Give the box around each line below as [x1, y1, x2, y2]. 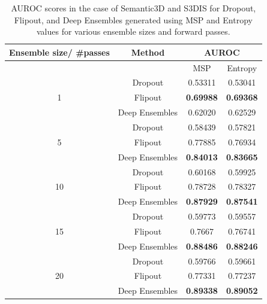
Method [131, 45, 165, 58]
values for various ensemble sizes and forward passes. [36, 25, 230, 38]
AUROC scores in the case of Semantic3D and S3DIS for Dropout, [11, 2, 256, 14]
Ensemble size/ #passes [9, 45, 110, 58]
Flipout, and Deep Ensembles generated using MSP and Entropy [14, 13, 253, 26]
